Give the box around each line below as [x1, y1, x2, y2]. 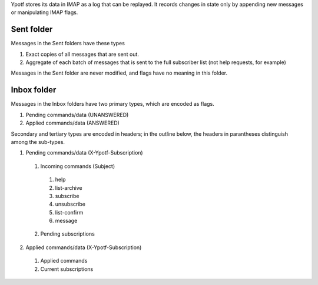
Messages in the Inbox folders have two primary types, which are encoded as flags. [11, 100, 214, 108]
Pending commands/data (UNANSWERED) [25, 111, 129, 118]
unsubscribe [55, 200, 85, 208]
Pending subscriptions [40, 230, 95, 237]
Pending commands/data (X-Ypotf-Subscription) [25, 149, 144, 156]
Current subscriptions [40, 265, 94, 273]
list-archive [55, 184, 82, 191]
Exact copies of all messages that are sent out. [25, 51, 140, 58]
